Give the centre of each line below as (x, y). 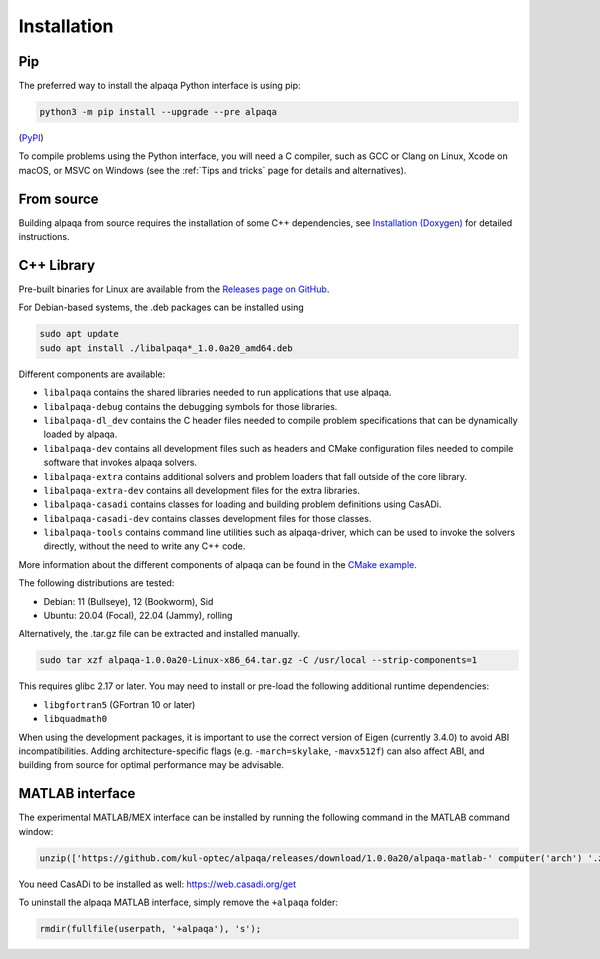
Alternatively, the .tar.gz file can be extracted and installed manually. (159, 634)
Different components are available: (92, 374)
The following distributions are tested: (96, 583)
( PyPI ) (31, 138)
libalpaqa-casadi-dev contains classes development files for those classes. (207, 518)
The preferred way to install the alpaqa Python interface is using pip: (159, 86)
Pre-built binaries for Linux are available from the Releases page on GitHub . (174, 289)
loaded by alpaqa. (80, 434)
